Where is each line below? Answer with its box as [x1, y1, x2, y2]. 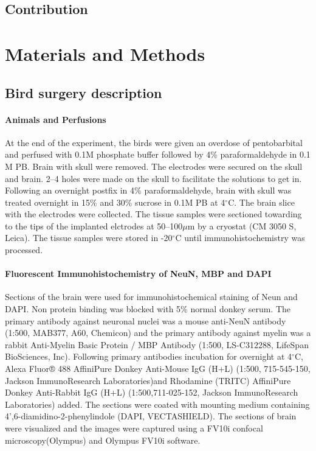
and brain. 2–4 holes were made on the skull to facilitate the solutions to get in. [5, 172, 302, 184]
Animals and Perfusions [5, 113, 106, 125]
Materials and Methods [5, 41, 205, 66]
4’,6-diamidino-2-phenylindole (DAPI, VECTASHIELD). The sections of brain [5, 410, 297, 422]
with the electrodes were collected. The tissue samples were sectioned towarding [5, 208, 302, 220]
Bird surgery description [5, 83, 162, 102]
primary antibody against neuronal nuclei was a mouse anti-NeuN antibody [5, 314, 286, 327]
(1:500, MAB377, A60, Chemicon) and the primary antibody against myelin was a [5, 326, 311, 339]
